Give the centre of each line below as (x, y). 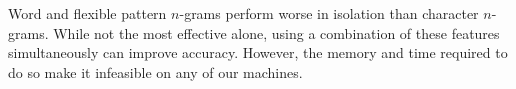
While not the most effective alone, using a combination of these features (276, 32)
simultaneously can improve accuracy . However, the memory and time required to (258, 52)
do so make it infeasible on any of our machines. (155, 71)
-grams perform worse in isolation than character (329, 13)
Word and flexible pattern (87, 13)
